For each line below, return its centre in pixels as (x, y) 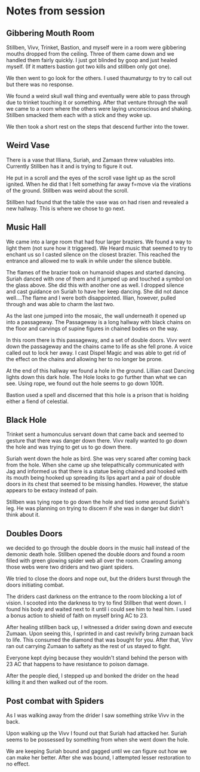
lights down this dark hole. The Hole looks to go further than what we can (96, 377)
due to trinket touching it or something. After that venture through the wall (97, 102)
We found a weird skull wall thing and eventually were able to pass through (98, 96)
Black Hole (27, 420)
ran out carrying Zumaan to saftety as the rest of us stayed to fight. (89, 646)
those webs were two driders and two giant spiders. (70, 567)
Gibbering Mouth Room (50, 33)
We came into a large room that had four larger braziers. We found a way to (99, 242)
